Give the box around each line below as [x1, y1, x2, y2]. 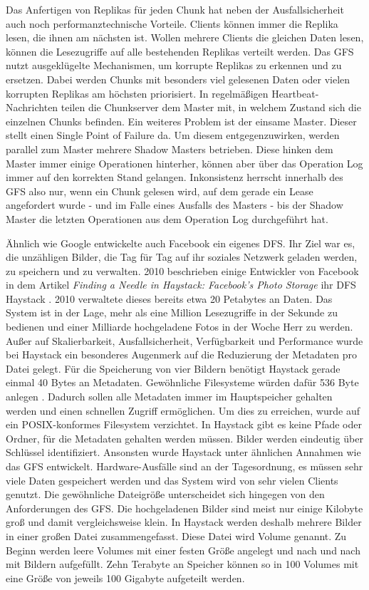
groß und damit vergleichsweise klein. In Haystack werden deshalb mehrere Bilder [6, 514, 362, 529]
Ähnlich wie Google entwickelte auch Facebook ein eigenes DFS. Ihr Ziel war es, [6, 235, 355, 250]
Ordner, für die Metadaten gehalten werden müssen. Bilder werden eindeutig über [6, 430, 363, 445]
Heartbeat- [271, 86, 319, 100]
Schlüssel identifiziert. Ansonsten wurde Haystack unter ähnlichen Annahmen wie [6, 445, 361, 460]
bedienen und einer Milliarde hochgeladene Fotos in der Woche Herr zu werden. [6, 319, 353, 334]
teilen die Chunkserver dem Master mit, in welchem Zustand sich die [61, 100, 361, 115]
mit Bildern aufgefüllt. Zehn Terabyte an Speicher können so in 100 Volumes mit [6, 557, 359, 571]
